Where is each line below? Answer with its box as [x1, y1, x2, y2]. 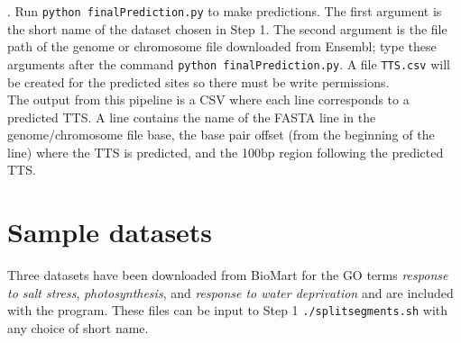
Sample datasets [7, 213, 213, 250]
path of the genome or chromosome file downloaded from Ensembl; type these [7, 37, 437, 56]
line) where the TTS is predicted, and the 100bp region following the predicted [7, 142, 444, 161]
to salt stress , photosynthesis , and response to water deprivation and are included [7, 283, 454, 302]
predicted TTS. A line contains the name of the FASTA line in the [7, 107, 376, 126]
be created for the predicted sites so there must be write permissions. [7, 72, 390, 91]
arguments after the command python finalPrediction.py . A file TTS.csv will [7, 54, 450, 73]
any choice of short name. [7, 319, 149, 338]
